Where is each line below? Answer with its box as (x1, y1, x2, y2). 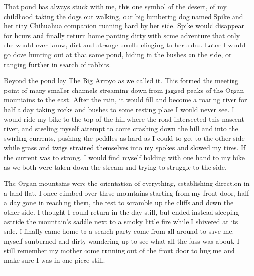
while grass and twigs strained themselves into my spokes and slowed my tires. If (4, 142, 246, 153)
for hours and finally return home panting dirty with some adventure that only (4, 30, 240, 40)
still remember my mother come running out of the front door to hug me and (4, 245, 235, 255)
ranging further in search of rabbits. (4, 59, 111, 69)
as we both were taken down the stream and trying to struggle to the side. (4, 161, 227, 172)
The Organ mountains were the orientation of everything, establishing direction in (4, 178, 250, 188)
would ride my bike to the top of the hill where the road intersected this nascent (4, 114, 244, 124)
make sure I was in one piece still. (4, 254, 105, 265)
